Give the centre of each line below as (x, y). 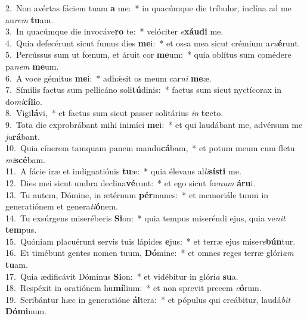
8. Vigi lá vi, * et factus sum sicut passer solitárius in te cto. (114, 113)
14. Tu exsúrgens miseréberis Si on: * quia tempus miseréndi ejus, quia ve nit (145, 218)
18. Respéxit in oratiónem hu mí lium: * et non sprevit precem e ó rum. (134, 288)
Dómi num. (26, 311)
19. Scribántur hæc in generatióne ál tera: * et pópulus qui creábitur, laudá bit (148, 299)
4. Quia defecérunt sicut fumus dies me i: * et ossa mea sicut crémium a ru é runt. (153, 43)
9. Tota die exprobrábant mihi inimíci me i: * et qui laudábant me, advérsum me (154, 124)
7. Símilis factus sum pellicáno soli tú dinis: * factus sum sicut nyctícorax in (144, 90)
